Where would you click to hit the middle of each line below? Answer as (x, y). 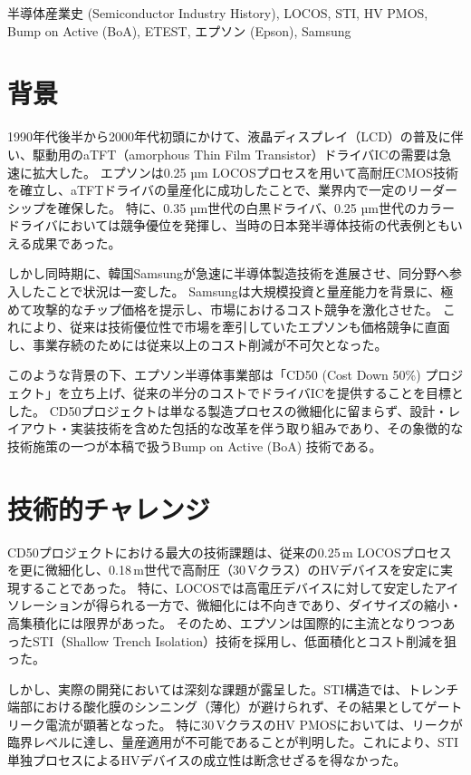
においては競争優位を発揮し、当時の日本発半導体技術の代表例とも (254, 225)
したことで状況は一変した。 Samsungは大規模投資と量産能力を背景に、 (230, 291)
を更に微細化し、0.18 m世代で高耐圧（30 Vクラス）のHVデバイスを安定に (224, 570)
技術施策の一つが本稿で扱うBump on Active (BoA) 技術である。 (195, 446)
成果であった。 (77, 242)
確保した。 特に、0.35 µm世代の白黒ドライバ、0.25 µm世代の (237, 207)
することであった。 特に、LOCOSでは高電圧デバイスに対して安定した (227, 587)
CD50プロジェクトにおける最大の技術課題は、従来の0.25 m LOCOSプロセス (230, 552)
